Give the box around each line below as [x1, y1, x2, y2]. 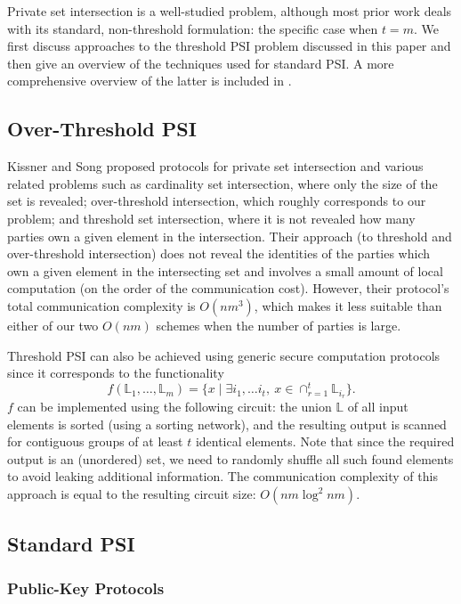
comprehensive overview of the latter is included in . [7, 71, 292, 90]
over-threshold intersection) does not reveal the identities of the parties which [7, 244, 431, 263]
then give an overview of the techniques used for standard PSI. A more [7, 53, 394, 72]
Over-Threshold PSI [7, 115, 197, 143]
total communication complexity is [7, 296, 196, 314]
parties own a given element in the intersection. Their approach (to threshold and [7, 226, 452, 245]
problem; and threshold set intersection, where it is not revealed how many [7, 208, 416, 227]
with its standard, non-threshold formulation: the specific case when [7, 19, 378, 37]
